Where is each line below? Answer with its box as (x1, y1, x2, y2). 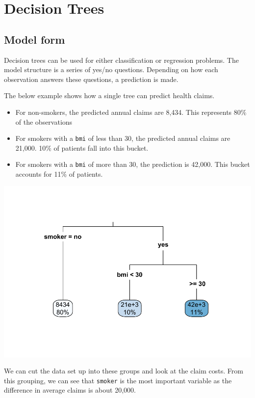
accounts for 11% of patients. (15, 169, 103, 179)
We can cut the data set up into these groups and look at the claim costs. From (4, 366, 243, 376)
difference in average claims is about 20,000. (4, 385, 136, 395)
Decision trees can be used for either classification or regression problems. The (4, 54, 239, 65)
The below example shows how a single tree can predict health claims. (4, 90, 215, 101)
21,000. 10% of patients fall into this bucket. (15, 142, 149, 153)
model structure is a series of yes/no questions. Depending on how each (4, 64, 218, 75)
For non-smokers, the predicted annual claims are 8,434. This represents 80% (15, 106, 247, 117)
